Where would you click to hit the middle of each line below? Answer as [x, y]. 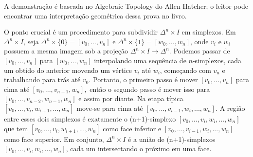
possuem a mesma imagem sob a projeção [66, 51]
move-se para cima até [110, 108]
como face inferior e [132, 128]
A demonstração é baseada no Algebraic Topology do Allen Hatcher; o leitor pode [126, 6]
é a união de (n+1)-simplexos [172, 139]
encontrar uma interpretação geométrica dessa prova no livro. [95, 15]
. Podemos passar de [199, 51]
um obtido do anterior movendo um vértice [68, 70]
